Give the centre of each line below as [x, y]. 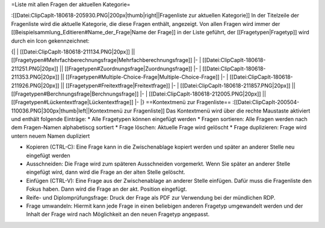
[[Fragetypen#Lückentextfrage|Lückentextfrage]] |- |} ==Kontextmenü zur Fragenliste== [121, 102]
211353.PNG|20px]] [35, 77]
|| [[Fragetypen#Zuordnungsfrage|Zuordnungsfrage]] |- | [130, 69]
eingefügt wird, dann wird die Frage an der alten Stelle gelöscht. [106, 172]
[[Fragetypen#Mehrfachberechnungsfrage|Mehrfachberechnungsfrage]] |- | [106, 60]
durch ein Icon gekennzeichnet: [50, 41]
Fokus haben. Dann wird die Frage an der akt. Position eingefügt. [107, 189]
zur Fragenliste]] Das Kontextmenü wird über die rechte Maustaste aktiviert [217, 111]
